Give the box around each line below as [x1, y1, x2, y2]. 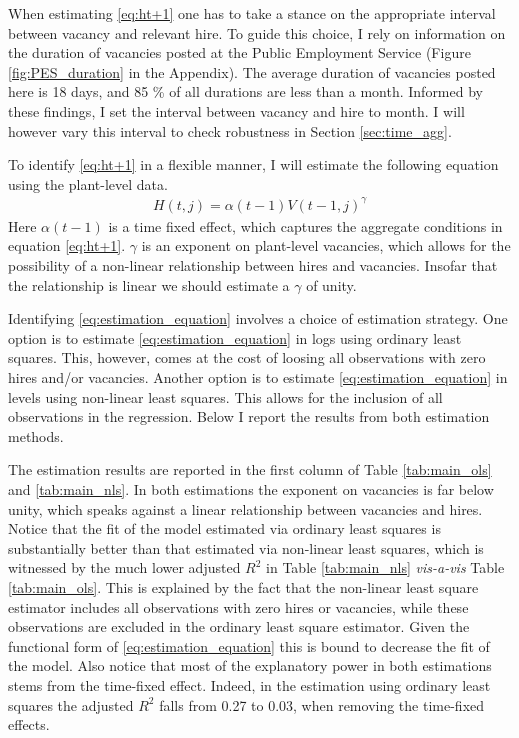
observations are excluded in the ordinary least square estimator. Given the [8, 616, 470, 637]
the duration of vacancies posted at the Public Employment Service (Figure [8, 42, 471, 63]
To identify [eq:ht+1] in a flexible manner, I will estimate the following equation [8, 154, 499, 175]
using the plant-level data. [8, 173, 168, 194]
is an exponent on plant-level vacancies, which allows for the [141, 235, 511, 256]
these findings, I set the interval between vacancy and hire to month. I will [8, 100, 465, 121]
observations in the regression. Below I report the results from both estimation [8, 406, 490, 427]
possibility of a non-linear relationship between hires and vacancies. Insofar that [8, 255, 498, 276]
